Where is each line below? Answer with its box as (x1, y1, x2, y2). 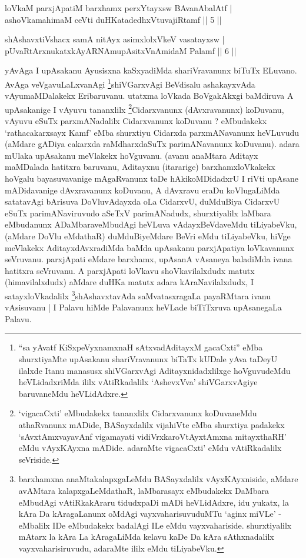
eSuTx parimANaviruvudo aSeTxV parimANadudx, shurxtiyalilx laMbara (5, 206, 271, 219)
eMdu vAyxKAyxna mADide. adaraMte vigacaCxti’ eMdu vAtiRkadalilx (18, 442, 282, 454)
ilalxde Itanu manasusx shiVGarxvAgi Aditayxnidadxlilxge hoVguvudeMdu (18, 364, 291, 376)
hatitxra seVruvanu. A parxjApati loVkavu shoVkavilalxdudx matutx (5, 264, 255, 276)
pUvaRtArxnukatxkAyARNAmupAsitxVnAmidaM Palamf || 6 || (5, 44, 237, 56)
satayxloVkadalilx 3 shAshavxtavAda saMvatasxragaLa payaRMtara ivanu (5, 288, 271, 302)
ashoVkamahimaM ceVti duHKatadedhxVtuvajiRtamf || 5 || (5, 13, 222, 25)
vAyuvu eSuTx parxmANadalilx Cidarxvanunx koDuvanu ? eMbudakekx (5, 115, 267, 127)
